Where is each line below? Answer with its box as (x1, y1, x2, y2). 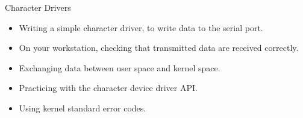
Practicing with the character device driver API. (19, 81, 198, 94)
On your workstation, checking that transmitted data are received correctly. (19, 41, 299, 54)
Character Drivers (5, 1, 71, 13)
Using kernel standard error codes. (19, 101, 146, 114)
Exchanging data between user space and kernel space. (19, 61, 220, 74)
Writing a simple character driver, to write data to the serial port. (19, 21, 263, 34)
